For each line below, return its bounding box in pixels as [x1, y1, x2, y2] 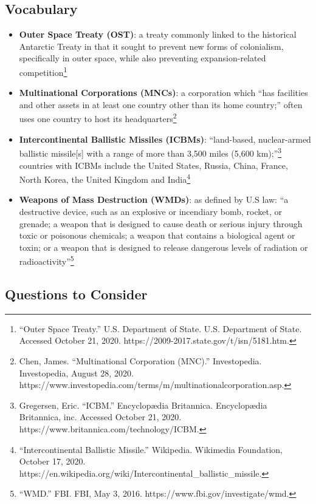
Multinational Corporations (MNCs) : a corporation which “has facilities [19, 86, 308, 99]
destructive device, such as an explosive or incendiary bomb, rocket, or [19, 205, 282, 217]
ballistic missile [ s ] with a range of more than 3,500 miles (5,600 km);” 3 [19, 145, 282, 159]
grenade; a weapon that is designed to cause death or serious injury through [19, 217, 303, 230]
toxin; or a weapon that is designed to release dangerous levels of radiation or [19, 240, 308, 253]
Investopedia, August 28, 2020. [19, 366, 134, 379]
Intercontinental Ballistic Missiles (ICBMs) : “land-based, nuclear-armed [19, 132, 311, 145]
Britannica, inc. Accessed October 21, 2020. [19, 410, 182, 423]
